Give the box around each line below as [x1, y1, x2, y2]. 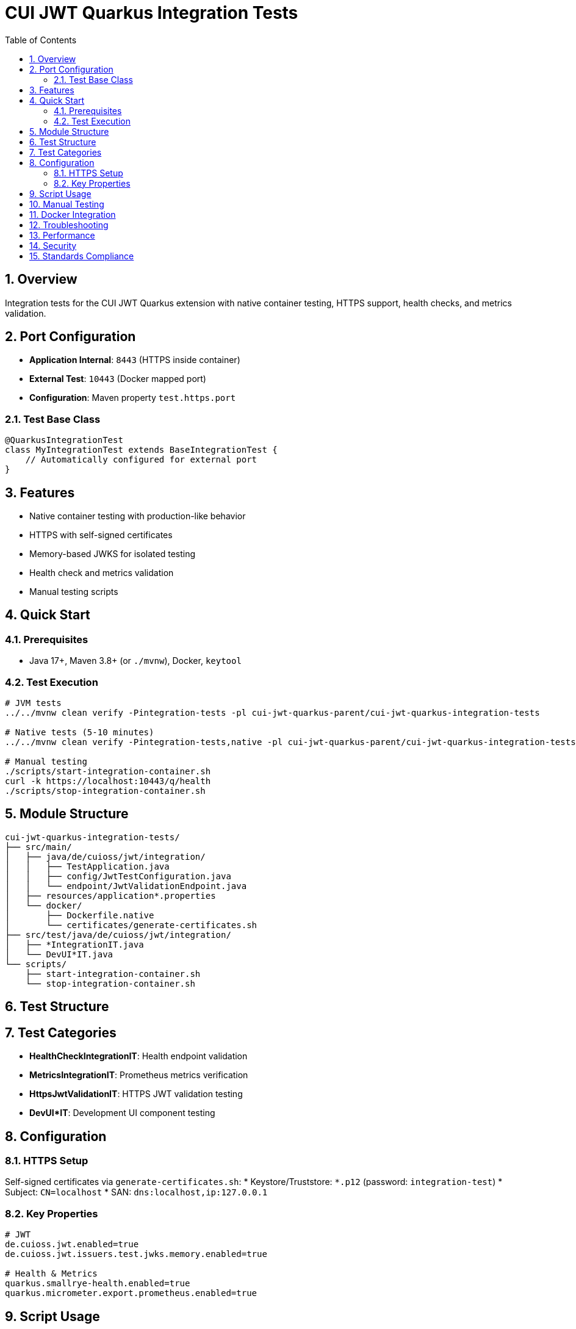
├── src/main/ [5, 841, 72, 852]
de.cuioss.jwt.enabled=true [5, 1239, 139, 1250]
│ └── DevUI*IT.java [5, 949, 113, 959]
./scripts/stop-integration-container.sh [5, 786, 206, 796]
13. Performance [29, 229, 95, 240]
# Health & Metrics [5, 1269, 98, 1279]
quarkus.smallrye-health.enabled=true [5, 1278, 190, 1289]
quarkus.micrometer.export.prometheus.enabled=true [5, 1288, 257, 1298]
